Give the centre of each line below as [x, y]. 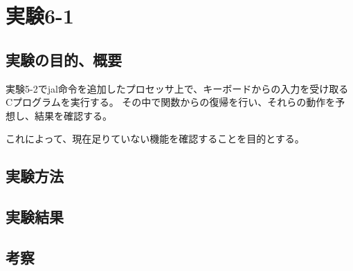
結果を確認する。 [73, 115]
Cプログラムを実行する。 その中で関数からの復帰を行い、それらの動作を [171, 102]
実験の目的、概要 [64, 59]
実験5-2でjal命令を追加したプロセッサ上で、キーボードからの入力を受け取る [177, 88]
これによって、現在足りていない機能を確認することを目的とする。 [155, 139]
